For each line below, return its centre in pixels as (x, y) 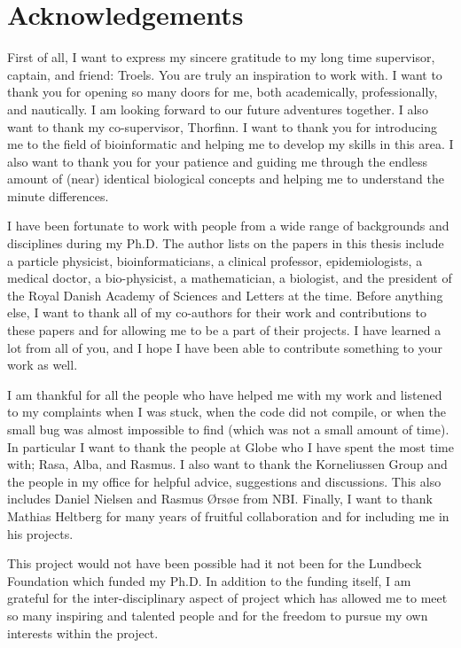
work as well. (43, 365)
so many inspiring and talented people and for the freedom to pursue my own (218, 615)
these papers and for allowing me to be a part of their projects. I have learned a (224, 330)
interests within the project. (83, 632)
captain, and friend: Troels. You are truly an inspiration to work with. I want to (225, 74)
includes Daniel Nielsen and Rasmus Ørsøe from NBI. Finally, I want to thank (220, 499)
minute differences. (58, 195)
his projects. (40, 533)
